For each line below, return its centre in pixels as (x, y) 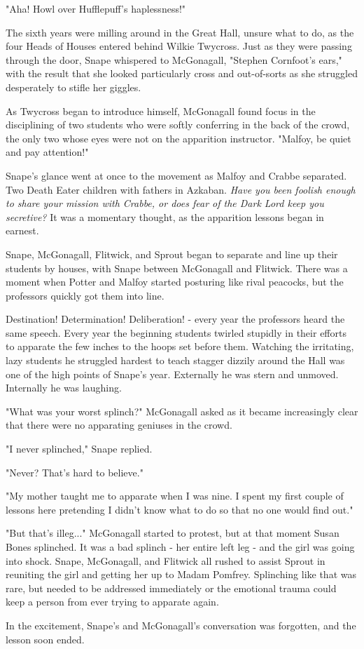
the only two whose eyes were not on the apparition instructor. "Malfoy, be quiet (178, 138)
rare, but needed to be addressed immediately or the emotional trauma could (171, 588)
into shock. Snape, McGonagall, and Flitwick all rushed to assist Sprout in (166, 560)
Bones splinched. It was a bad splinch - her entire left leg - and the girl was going (180, 547)
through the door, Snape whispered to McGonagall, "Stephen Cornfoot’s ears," (174, 59)
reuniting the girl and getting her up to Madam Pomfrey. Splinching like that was (181, 574)
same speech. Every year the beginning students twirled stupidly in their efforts (176, 332)
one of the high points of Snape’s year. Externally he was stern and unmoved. (172, 374)
